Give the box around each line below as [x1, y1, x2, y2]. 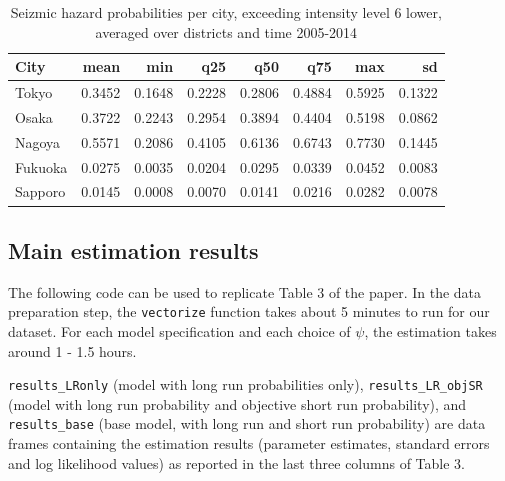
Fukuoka [15, 156, 68, 177]
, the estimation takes [364, 320, 497, 341]
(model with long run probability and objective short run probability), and [8, 393, 467, 414]
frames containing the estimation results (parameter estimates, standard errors [8, 433, 490, 454]
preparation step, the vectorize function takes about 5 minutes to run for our [8, 301, 490, 322]
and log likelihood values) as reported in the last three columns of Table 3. [8, 452, 465, 473]
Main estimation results [8, 234, 259, 265]
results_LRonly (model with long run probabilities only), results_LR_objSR [8, 374, 483, 395]
